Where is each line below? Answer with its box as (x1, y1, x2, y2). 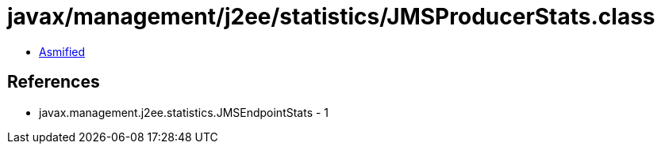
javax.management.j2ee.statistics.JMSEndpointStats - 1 (39, 105, 329, 119)
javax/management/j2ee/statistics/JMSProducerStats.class (7, 3, 655, 30)
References (7, 72, 100, 92)
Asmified (39, 44, 86, 58)
